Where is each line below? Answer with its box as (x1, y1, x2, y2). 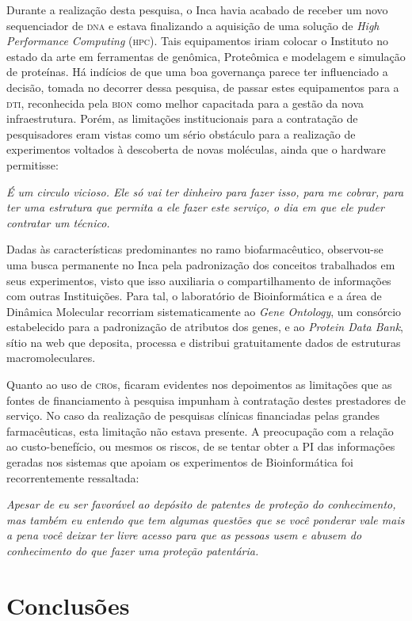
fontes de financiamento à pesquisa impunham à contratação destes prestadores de (6, 391, 406, 408)
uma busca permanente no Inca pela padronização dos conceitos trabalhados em (6, 256, 395, 272)
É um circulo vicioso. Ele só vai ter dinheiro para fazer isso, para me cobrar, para (6, 183, 404, 200)
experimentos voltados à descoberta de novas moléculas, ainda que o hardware (6, 141, 386, 158)
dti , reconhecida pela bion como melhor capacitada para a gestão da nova (6, 94, 364, 111)
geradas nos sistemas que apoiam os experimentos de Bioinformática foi (6, 454, 353, 471)
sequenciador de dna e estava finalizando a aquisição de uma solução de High (6, 17, 380, 33)
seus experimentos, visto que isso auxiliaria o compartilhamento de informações (6, 272, 391, 288)
